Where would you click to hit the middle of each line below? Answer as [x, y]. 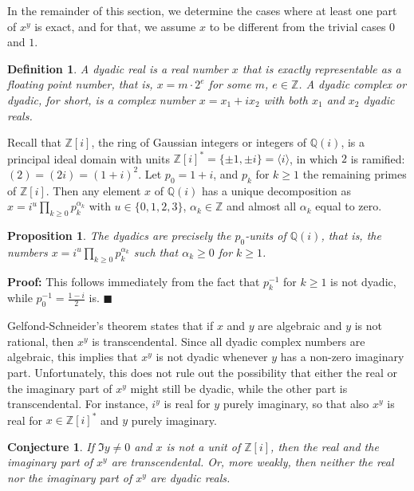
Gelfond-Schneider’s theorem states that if [110, 326]
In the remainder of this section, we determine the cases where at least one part [202, 10]
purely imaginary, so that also [296, 404]
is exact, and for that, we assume [115, 26]
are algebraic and [300, 326]
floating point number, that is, [80, 84]
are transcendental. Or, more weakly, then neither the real [252, 462]
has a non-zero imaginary [342, 357]
